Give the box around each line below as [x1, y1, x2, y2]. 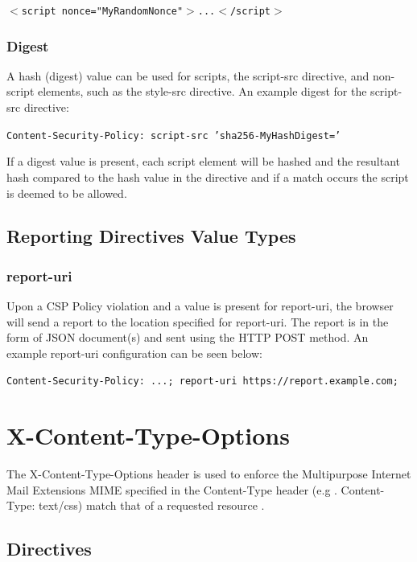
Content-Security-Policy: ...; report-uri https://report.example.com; [6, 375, 398, 388]
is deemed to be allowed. [6, 184, 127, 201]
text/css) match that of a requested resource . [39, 497, 265, 514]
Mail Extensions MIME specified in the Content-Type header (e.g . [6, 481, 337, 498]
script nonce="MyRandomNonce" [21, 6, 184, 17]
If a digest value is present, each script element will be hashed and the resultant [6, 153, 400, 170]
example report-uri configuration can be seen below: [6, 344, 262, 361]
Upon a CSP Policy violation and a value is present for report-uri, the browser [6, 297, 394, 314]
